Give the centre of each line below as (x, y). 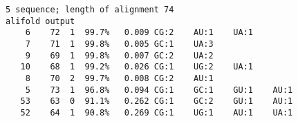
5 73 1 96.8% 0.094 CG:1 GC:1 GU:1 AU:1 (159, 90)
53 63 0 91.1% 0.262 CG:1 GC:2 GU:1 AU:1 (157, 101)
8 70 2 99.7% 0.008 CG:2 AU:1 (119, 78)
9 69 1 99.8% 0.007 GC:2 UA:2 (119, 55)
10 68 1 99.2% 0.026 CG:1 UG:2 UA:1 (137, 67)
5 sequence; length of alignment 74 (90, 10)
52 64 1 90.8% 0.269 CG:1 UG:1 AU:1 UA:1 (157, 112)
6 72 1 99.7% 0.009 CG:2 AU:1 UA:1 (139, 33)
